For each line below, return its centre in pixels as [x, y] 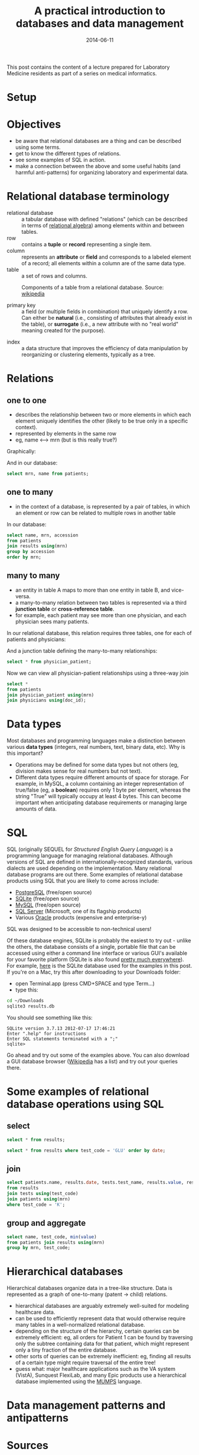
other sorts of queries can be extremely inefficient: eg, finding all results [103, 1356]
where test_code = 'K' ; [36, 1205]
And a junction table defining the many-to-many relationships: [82, 650]
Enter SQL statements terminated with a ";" [62, 1039]
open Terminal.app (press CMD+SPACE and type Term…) [85, 984]
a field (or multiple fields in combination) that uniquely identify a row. [105, 312]
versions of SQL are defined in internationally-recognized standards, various [99, 862]
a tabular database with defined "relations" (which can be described [105, 219]
